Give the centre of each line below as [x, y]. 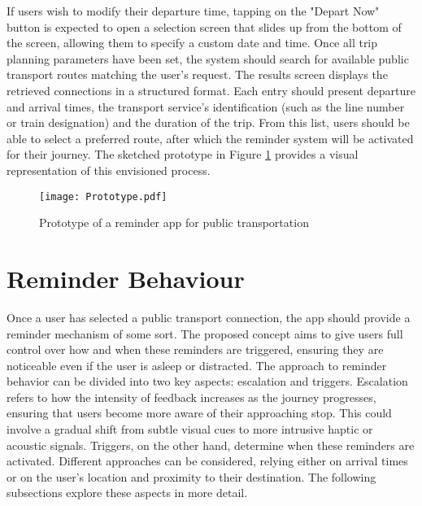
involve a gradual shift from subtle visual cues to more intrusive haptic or [190, 429]
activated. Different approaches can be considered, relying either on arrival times [207, 461]
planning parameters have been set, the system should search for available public [208, 58]
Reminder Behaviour [126, 278]
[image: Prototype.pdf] [103, 196]
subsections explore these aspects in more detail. [127, 493]
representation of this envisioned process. [109, 170]
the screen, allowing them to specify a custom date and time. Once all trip [192, 43]
